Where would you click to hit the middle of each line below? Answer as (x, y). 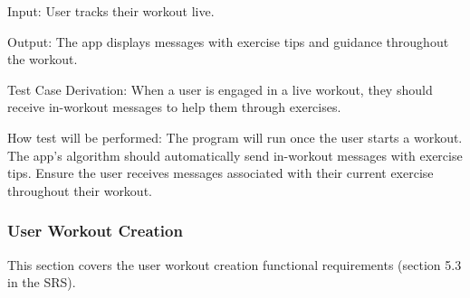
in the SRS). (42, 282)
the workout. (43, 59)
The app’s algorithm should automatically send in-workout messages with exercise (235, 155)
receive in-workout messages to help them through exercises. (174, 107)
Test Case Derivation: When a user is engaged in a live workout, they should (220, 89)
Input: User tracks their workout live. (111, 11)
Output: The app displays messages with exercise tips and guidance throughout (228, 41)
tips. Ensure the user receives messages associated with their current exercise (221, 173)
